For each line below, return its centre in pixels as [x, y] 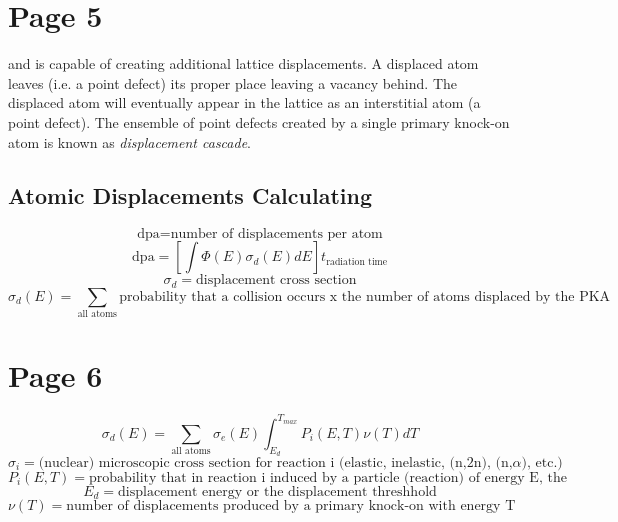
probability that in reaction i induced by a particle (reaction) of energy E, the [328, 477]
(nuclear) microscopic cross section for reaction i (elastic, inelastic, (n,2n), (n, [275, 462]
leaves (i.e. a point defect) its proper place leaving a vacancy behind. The [232, 82]
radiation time [357, 261]
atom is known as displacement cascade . [130, 141]
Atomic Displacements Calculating [190, 195]
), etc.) [542, 462]
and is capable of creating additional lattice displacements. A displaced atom [243, 63]
